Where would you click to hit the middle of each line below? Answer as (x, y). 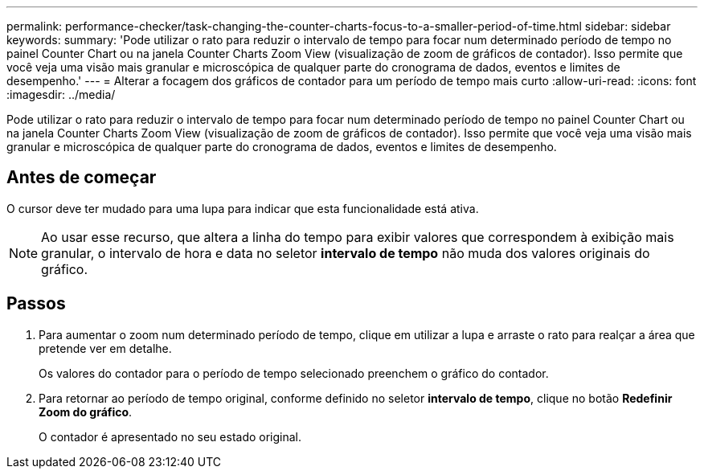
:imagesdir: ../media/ (61, 94)
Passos (36, 304)
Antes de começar (82, 178)
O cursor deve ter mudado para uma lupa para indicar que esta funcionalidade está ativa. (243, 208)
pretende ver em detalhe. (105, 348)
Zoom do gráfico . (86, 412)
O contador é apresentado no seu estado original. (170, 436)
